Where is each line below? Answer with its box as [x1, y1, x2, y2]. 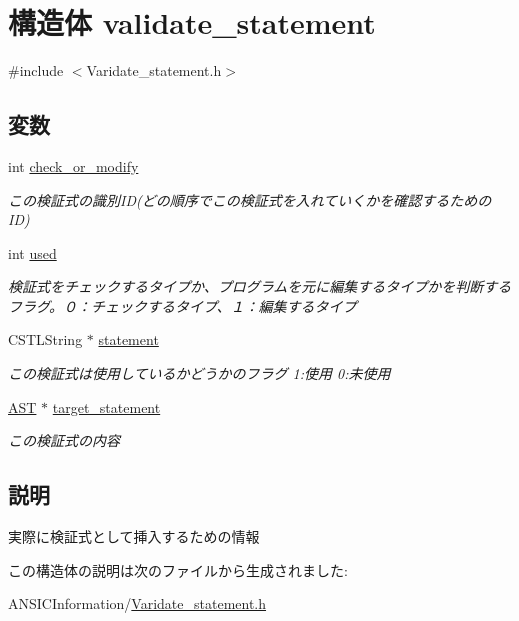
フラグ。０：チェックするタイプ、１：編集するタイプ [8, 295, 357, 316]
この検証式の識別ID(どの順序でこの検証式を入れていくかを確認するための [8, 189, 492, 210]
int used [8, 242, 57, 263]
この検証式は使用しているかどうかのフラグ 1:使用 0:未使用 [8, 363, 391, 384]
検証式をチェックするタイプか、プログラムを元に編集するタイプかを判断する [8, 276, 512, 297]
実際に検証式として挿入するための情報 [8, 526, 260, 547]
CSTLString [8, 329, 83, 350]
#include [8, 60, 64, 81]
